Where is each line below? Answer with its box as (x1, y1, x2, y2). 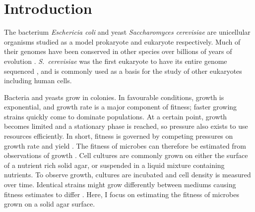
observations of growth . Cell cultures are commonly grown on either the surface (4, 150, 248, 160)
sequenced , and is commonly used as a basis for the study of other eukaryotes (4, 65, 242, 76)
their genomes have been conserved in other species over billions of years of (4, 46, 232, 56)
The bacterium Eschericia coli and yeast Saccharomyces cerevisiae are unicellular (4, 27, 251, 37)
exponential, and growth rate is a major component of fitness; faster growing (4, 102, 237, 112)
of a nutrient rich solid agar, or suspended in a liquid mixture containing (4, 159, 225, 170)
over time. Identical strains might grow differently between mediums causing (4, 179, 236, 190)
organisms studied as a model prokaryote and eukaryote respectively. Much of (4, 36, 241, 47)
